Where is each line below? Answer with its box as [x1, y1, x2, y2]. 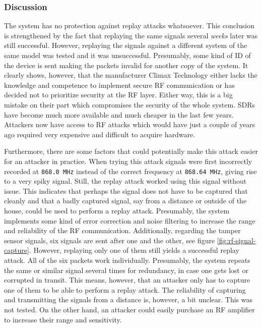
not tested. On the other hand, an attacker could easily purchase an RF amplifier [4, 304, 255, 314]
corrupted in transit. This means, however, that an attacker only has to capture [4, 275, 250, 285]
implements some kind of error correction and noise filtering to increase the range [4, 215, 255, 226]
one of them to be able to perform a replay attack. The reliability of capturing [4, 284, 246, 295]
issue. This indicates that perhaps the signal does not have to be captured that [4, 185, 248, 196]
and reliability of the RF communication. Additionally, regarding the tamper [4, 225, 241, 236]
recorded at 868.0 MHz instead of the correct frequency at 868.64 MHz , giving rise [4, 166, 257, 176]
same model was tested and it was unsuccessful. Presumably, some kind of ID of [4, 50, 251, 60]
